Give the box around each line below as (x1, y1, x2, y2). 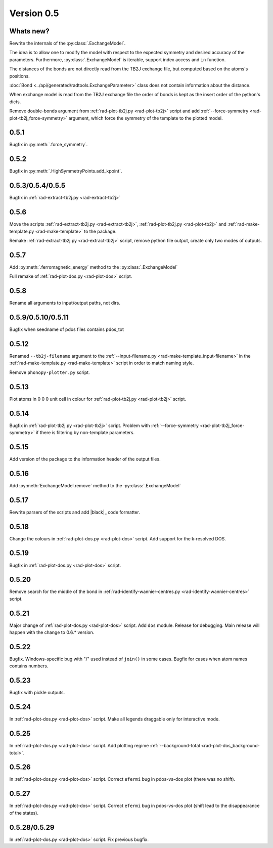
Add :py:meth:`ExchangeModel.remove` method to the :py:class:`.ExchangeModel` (9, 482, 181, 488)
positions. (9, 73, 30, 79)
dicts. (9, 99, 21, 105)
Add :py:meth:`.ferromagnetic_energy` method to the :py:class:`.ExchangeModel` (9, 264, 178, 270)
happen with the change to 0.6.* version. (9, 629, 95, 635)
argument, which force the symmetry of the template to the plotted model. (68, 115, 223, 121)
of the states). (9, 810, 39, 816)
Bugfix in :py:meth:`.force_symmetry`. (9, 142, 88, 148)
